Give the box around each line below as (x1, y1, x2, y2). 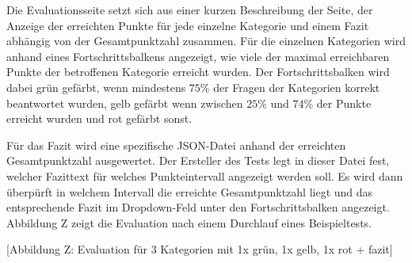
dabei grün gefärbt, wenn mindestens (6, 78, 186, 95)
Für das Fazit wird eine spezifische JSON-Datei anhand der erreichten (6, 136, 346, 153)
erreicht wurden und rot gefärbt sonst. (6, 110, 193, 127)
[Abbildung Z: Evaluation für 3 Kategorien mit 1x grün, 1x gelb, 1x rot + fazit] (6, 241, 393, 257)
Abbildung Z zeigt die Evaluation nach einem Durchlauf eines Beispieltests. (6, 214, 372, 231)
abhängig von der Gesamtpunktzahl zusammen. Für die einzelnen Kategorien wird (6, 32, 406, 49)
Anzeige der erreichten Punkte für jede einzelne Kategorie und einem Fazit (6, 17, 369, 33)
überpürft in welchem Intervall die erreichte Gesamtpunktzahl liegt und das (6, 183, 373, 200)
